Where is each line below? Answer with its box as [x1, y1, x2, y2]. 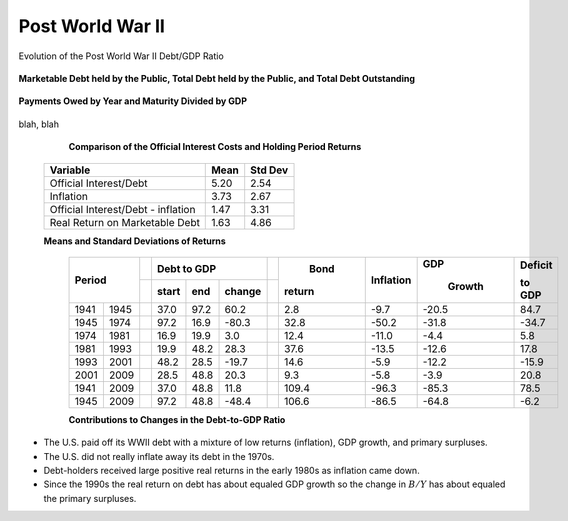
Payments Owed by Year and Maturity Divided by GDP [18, 95, 247, 107]
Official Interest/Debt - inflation [49, 202, 196, 216]
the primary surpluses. [43, 492, 137, 504]
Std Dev [250, 163, 289, 177]
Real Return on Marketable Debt [49, 215, 200, 229]
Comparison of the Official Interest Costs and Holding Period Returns [68, 141, 362, 153]
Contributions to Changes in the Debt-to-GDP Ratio [68, 413, 286, 425]
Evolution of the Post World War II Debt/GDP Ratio [18, 50, 224, 62]
